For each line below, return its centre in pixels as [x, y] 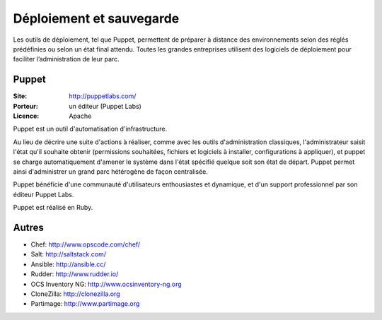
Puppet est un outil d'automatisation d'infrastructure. [90, 129]
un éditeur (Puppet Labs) [105, 106]
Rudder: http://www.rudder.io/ [75, 274]
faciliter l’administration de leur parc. [66, 59]
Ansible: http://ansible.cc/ [68, 264]
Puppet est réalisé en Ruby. [53, 208]
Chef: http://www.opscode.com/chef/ [86, 244]
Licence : [26, 116]
